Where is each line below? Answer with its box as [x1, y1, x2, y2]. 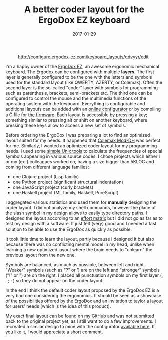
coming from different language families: [5, 164, 89, 170]
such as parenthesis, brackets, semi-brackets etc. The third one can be [5, 90, 153, 96]
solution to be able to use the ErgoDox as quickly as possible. [5, 226, 132, 232]
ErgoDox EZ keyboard [38, 14, 130, 26]
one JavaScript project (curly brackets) [12, 184, 94, 190]
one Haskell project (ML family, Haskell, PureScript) [12, 189, 119, 195]
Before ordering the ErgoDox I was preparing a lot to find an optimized [5, 132, 150, 138]
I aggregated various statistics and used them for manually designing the [5, 199, 157, 205]
